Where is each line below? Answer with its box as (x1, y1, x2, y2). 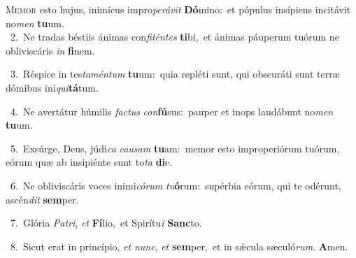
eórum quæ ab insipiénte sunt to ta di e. (6, 155, 173, 169)
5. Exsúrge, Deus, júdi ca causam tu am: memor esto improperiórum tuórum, (10, 141, 340, 155)
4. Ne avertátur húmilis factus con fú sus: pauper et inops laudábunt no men (10, 103, 334, 118)
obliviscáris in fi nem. (6, 43, 95, 57)
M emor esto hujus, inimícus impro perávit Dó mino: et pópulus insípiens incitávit (6, 2, 351, 16)
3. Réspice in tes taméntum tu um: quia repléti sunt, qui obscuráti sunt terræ (10, 66, 340, 81)
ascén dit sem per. (6, 192, 79, 206)
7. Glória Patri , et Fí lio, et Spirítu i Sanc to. (10, 215, 202, 230)
